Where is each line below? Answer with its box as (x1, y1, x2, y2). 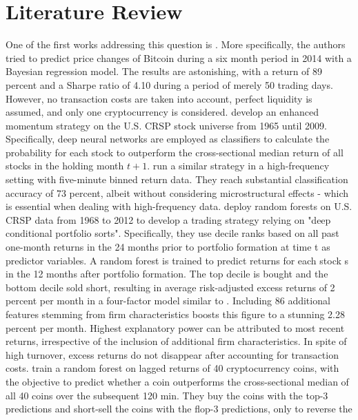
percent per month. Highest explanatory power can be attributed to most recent (6, 320, 345, 335)
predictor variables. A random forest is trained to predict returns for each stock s (6, 253, 349, 267)
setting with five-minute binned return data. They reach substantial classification (6, 172, 348, 187)
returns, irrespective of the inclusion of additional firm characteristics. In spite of (6, 334, 347, 348)
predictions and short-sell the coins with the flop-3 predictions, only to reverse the (6, 401, 352, 416)
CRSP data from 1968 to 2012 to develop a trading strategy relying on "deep (6, 212, 331, 227)
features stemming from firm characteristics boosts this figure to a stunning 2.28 (6, 307, 346, 321)
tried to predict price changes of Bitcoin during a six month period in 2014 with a (6, 50, 352, 65)
